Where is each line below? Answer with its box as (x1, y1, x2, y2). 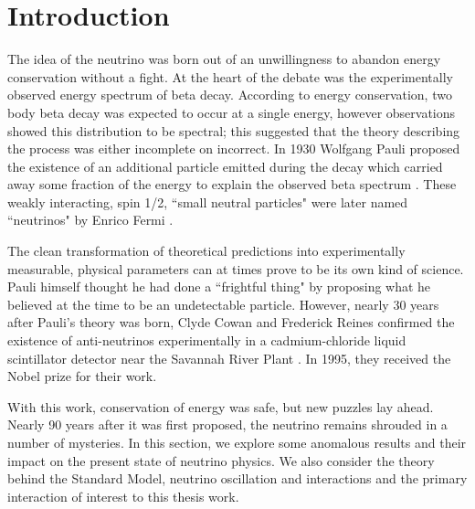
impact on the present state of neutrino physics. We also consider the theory (7, 451, 435, 470)
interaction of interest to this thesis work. (7, 486, 239, 505)
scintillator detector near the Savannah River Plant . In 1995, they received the (7, 348, 451, 367)
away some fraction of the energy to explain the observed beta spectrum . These (7, 175, 457, 194)
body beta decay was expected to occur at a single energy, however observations (7, 102, 456, 122)
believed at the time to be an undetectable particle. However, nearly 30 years (7, 294, 439, 313)
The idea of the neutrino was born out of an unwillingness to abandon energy (7, 49, 441, 69)
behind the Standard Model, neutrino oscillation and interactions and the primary (7, 469, 468, 488)
